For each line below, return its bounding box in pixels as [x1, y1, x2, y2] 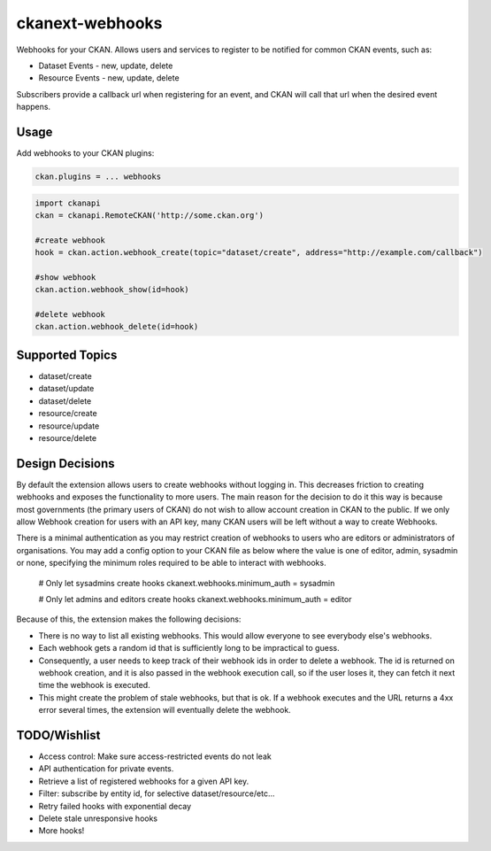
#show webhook [35, 272, 96, 282]
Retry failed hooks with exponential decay [38, 801, 192, 811]
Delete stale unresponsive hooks [38, 813, 158, 824]
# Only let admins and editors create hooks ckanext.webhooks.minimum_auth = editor [38, 593, 353, 604]
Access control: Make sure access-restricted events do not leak [38, 751, 272, 762]
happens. [16, 102, 51, 112]
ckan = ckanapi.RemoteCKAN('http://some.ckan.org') [35, 210, 265, 220]
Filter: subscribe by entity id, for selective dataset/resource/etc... [38, 788, 275, 799]
